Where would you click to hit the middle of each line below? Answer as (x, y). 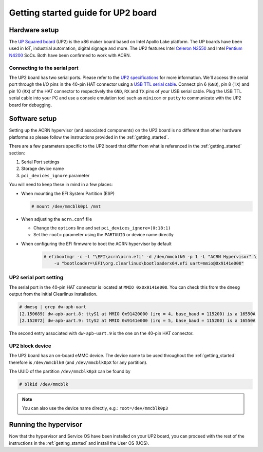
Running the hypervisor (46, 424)
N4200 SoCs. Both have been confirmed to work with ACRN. (70, 55)
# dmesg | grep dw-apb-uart (53, 307)
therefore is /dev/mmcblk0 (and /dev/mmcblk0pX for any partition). (78, 362)
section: (17, 153)
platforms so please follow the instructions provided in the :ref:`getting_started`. (89, 137)
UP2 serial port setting (36, 278)
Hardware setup (34, 30)
